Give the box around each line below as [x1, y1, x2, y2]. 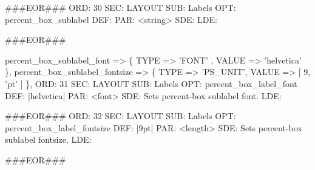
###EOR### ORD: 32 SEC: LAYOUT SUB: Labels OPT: [5, 110, 236, 122]
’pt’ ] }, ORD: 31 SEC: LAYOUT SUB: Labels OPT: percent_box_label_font [5, 77, 297, 90]
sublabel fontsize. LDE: [5, 133, 92, 146]
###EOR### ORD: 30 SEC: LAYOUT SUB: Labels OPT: [5, 1, 236, 13]
